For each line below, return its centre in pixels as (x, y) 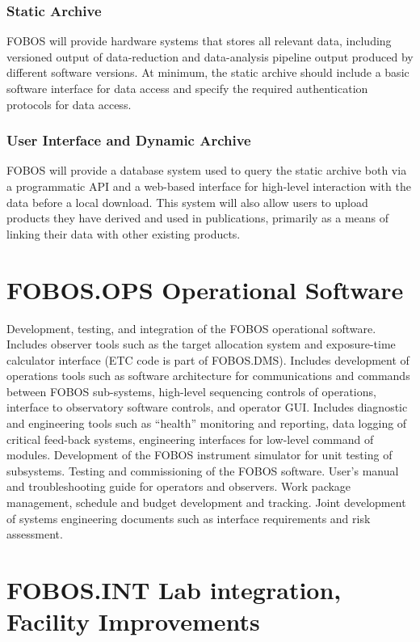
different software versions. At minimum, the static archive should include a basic (208, 72)
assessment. (35, 534)
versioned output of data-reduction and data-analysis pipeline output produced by (210, 56)
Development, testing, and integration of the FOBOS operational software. (191, 328)
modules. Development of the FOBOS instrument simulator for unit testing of (199, 455)
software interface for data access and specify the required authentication (187, 88)
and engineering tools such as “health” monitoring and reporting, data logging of (207, 423)
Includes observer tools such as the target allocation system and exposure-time (201, 344)
